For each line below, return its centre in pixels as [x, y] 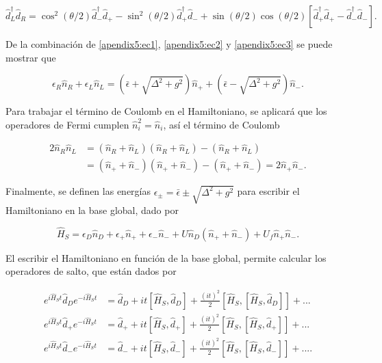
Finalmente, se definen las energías [78, 191]
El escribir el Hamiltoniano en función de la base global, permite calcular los [166, 257]
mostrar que [31, 57]
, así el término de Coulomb [221, 124]
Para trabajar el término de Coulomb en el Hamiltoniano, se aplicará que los [166, 111]
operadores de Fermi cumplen [67, 124]
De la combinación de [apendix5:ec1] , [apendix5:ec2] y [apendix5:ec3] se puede [169, 44]
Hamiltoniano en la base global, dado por [92, 210]
